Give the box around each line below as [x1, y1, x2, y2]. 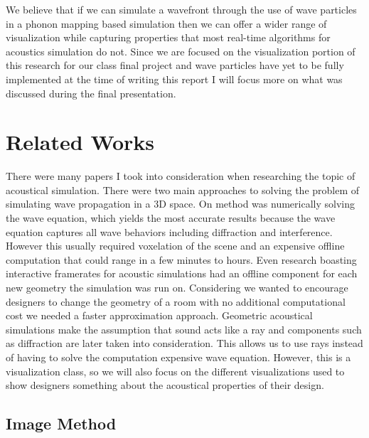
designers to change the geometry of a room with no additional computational [6, 294, 346, 309]
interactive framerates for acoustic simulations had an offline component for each [6, 266, 358, 281]
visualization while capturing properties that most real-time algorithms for [6, 30, 331, 45]
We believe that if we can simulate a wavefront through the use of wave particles [6, 2, 357, 16]
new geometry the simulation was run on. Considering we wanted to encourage [6, 280, 348, 295]
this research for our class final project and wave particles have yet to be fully [6, 58, 344, 73]
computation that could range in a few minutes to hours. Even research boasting [6, 252, 357, 267]
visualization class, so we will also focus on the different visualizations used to [6, 363, 345, 378]
